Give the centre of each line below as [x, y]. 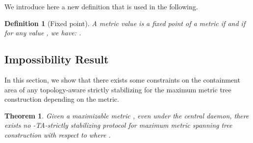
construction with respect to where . [58, 134]
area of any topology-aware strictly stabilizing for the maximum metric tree [118, 89]
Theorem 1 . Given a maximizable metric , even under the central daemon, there [127, 115]
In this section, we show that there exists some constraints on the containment [122, 79]
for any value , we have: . [43, 33]
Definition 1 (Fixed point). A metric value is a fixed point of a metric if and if [125, 23]
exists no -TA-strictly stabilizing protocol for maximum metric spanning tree [118, 125]
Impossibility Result [57, 59]
